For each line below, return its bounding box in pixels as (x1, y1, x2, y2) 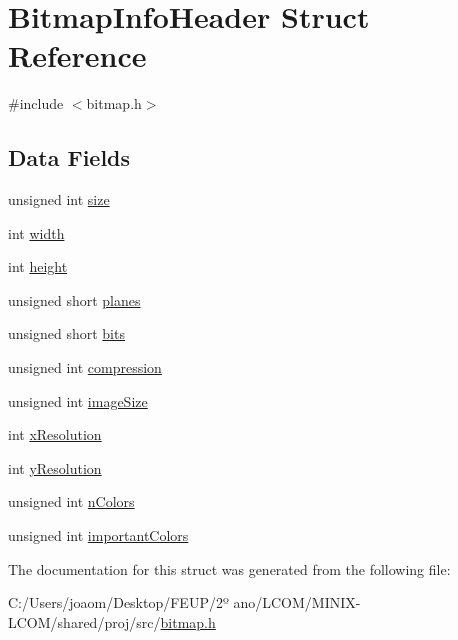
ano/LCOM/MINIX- (233, 592, 361, 613)
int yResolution (8, 457, 102, 478)
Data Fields (8, 142, 131, 173)
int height (8, 256, 68, 277)
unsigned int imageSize (8, 390, 148, 411)
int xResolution (8, 424, 102, 445)
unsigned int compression (8, 357, 162, 378)
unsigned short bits (8, 323, 125, 344)
